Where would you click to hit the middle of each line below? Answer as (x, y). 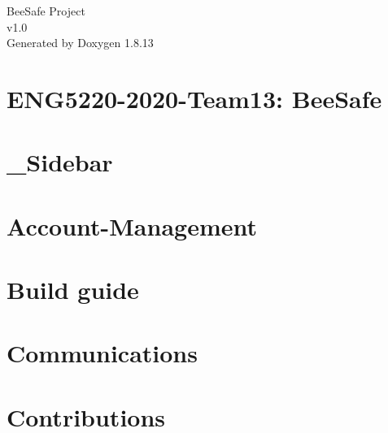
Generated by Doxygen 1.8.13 (80, 43)
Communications (102, 353)
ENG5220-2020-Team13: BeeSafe (194, 98)
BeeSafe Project (46, 11)
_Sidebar (60, 162)
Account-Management (132, 225)
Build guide (73, 290)
